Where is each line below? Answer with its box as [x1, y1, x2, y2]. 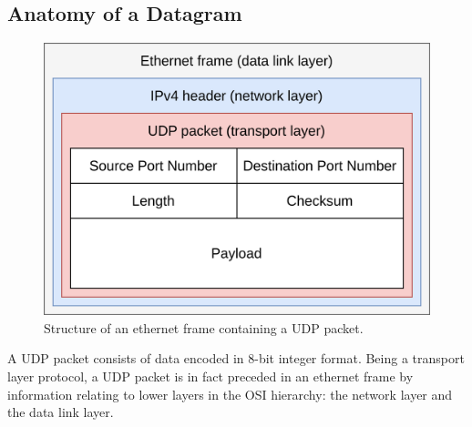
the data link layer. [7, 402, 114, 422]
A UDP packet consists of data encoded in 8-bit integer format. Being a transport [7, 349, 465, 368]
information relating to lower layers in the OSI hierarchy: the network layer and [7, 384, 453, 403]
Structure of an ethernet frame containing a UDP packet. [44, 318, 364, 337]
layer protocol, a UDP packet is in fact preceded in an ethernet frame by [7, 366, 414, 385]
